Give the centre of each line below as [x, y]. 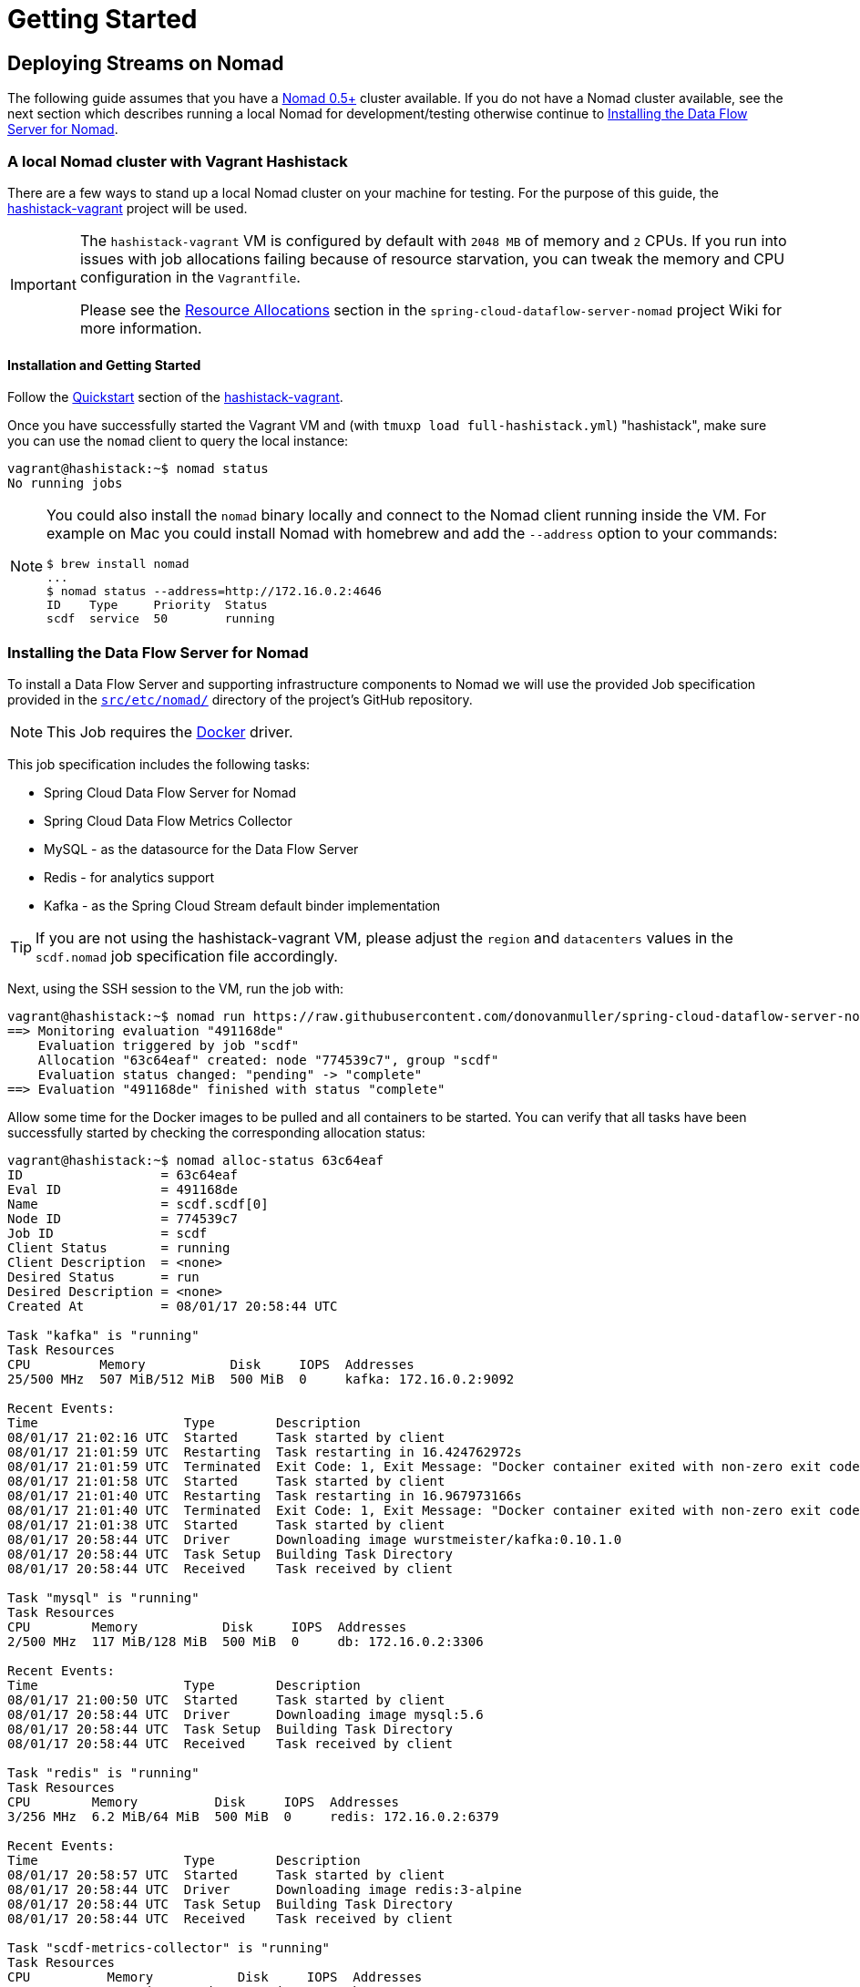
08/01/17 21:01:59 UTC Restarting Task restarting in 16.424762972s [265, 1452]
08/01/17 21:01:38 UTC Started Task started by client [226, 1524]
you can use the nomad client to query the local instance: [178, 441]
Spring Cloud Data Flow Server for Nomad [170, 792]
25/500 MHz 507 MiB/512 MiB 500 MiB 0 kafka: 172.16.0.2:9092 [261, 1379]
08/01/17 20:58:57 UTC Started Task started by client [226, 1874]
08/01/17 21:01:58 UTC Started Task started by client [226, 1481]
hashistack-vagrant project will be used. [128, 208]
